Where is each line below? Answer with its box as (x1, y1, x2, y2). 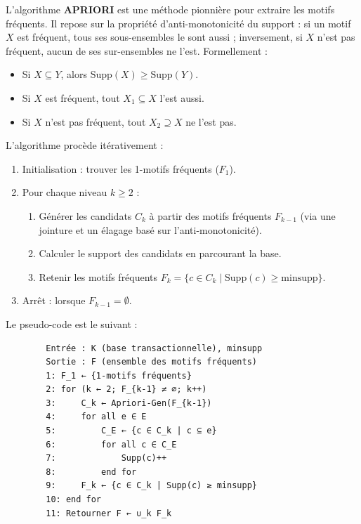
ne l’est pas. (185, 114, 237, 129)
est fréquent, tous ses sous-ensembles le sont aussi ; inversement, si (17, 30, 303, 44)
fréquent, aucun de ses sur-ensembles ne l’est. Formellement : (6, 43, 268, 58)
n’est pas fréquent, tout (45, 114, 146, 129)
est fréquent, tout (45, 90, 120, 105)
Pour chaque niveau (22, 185, 107, 199)
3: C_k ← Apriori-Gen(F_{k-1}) (46, 398, 212, 408)
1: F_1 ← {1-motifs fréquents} (46, 370, 192, 381)
